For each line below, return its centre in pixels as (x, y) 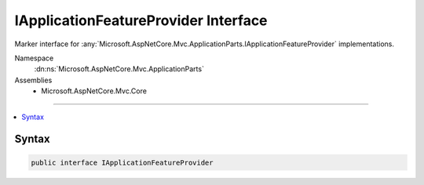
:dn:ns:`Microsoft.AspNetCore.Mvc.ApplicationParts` (119, 69)
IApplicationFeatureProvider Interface (141, 20)
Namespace (34, 58)
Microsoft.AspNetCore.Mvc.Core (94, 91)
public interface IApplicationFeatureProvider (122, 162)
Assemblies (33, 80)
